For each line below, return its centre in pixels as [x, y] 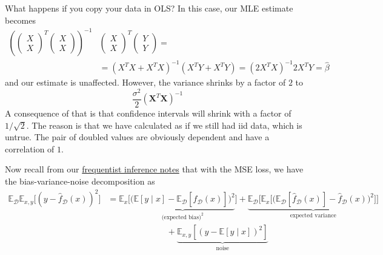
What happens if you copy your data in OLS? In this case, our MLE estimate [149, 8]
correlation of [30, 148]
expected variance [313, 215]
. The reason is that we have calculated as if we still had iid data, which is [164, 125]
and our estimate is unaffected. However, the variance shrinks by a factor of [145, 82]
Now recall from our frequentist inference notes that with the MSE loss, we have [154, 169]
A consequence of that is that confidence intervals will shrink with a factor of [148, 113]
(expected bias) [181, 217]
